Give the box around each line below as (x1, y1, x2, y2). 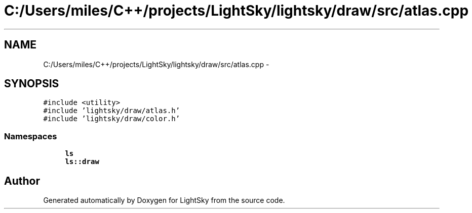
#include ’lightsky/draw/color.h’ (43, 115, 180, 123)
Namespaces (4, 131, 57, 141)
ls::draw (65, 157, 99, 166)
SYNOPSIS (4, 77, 59, 90)
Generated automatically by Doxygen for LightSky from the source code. (43, 196, 285, 205)
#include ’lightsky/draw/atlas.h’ (43, 107, 180, 115)
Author (4, 174, 40, 187)
